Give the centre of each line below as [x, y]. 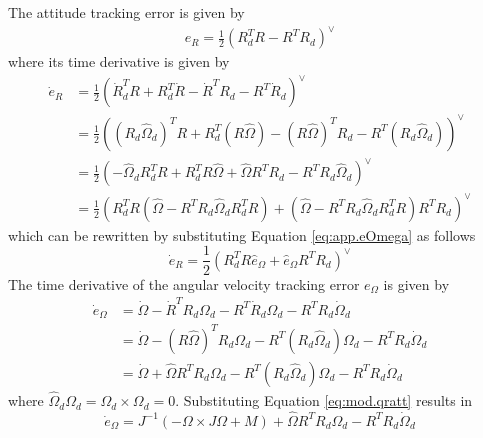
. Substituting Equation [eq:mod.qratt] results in [324, 400]
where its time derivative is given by [119, 61]
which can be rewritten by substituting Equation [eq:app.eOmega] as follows [242, 234]
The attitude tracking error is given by [126, 12]
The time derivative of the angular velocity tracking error [184, 283]
